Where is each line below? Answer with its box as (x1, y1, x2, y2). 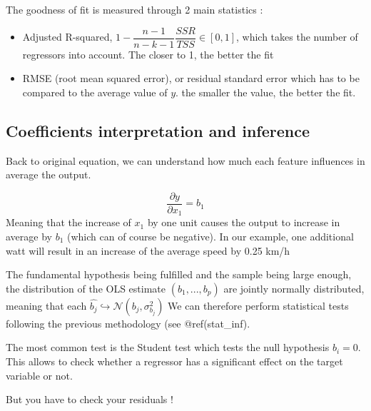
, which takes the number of (235, 29, 358, 44)
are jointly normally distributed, (223, 280, 365, 295)
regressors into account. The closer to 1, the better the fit (22, 46, 274, 61)
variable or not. (6, 367, 73, 382)
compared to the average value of (22, 84, 168, 99)
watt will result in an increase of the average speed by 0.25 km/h (6, 243, 290, 258)
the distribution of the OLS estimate (6, 280, 166, 295)
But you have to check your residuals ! (6, 392, 173, 407)
